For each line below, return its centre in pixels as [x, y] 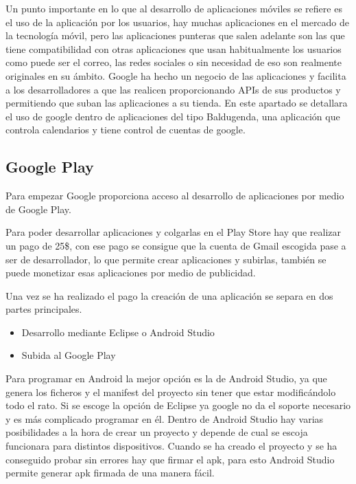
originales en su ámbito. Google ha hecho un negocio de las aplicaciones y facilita [176, 75]
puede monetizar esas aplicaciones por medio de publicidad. [131, 273]
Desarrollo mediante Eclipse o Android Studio [118, 332]
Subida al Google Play [69, 355]
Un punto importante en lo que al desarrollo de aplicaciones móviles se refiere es [174, 8]
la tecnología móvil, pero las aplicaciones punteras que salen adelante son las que [175, 35]
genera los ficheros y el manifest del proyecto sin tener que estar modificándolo [171, 392]
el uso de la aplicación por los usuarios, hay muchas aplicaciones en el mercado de [178, 22]
